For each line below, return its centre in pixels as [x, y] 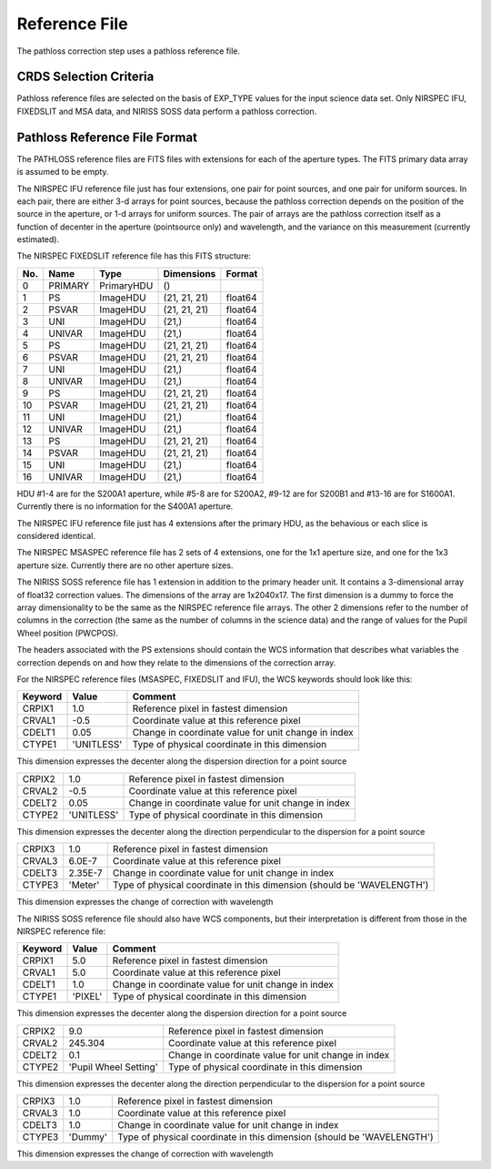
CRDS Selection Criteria [85, 77]
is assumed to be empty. [63, 172]
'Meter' [84, 885]
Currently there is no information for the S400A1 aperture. [125, 506]
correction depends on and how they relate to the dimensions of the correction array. [176, 662]
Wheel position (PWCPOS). [67, 633]
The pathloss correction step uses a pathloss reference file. [129, 51]
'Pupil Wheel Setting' [113, 1067]
